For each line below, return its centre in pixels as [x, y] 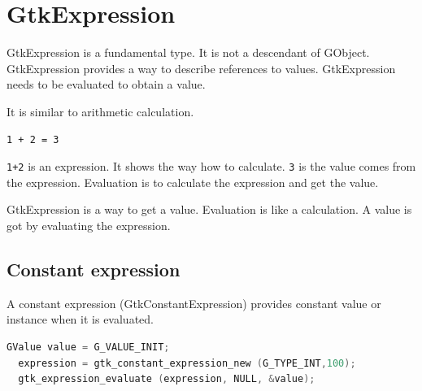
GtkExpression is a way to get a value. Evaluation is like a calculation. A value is [209, 209]
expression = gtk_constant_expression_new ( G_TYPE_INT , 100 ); [187, 363]
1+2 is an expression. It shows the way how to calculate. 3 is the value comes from [211, 166]
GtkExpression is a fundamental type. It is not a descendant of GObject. [188, 52]
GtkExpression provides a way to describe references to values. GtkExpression [201, 68]
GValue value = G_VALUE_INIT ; [88, 347]
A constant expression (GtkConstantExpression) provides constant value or [194, 303]
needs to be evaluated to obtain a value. [106, 84]
